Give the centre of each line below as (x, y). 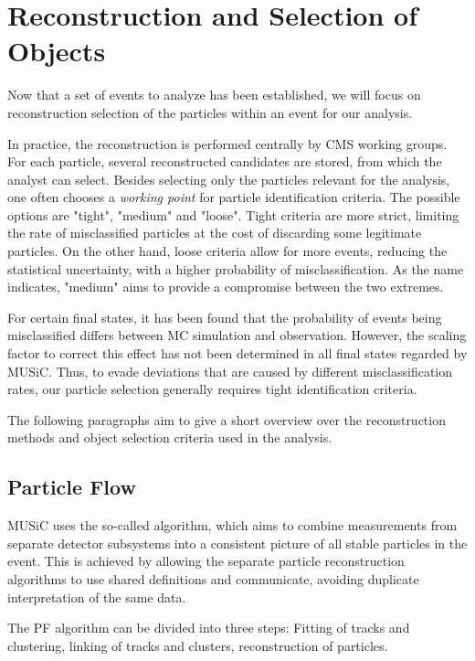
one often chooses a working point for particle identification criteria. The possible (234, 197)
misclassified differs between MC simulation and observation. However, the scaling (237, 335)
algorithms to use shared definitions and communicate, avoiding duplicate (213, 578)
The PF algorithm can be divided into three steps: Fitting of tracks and (209, 628)
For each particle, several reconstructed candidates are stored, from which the (225, 161)
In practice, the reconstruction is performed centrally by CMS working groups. (227, 143)
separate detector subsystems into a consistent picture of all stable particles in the (237, 543)
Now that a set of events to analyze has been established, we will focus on (214, 95)
